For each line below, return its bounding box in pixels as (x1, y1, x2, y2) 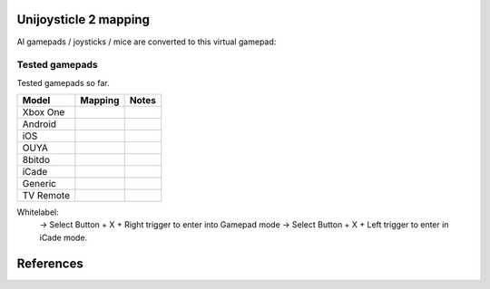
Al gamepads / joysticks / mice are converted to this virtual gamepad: (16, 36, 277, 47)
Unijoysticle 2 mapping (16, 12, 150, 27)
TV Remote (22, 189, 71, 202)
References (16, 255, 83, 271)
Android (22, 118, 57, 130)
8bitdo (22, 154, 50, 167)
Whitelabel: (16, 207, 59, 217)
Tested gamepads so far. (16, 77, 110, 88)
